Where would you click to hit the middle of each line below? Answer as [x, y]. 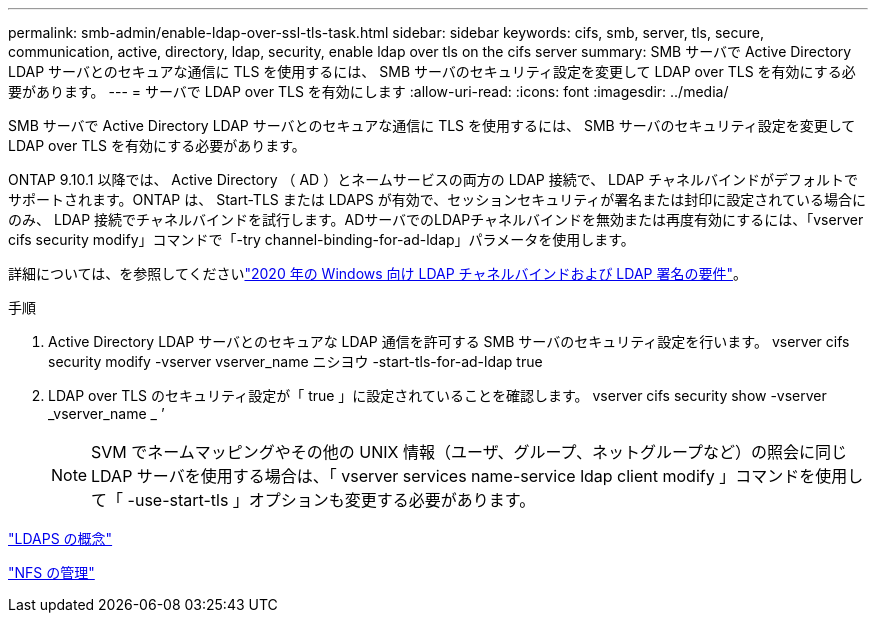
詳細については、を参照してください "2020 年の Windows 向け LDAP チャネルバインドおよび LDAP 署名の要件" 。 [377, 273]
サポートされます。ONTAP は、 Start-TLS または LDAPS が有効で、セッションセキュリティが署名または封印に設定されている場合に [437, 199]
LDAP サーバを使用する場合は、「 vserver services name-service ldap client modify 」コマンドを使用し [477, 476]
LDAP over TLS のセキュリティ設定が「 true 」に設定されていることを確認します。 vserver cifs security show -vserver [437, 395]
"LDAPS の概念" [60, 538]
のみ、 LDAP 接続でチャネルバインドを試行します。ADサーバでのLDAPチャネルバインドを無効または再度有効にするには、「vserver [436, 219]
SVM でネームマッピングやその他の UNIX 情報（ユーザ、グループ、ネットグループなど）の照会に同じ [469, 452]
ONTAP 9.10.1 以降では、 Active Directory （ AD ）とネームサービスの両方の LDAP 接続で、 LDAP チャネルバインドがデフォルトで [433, 179]
